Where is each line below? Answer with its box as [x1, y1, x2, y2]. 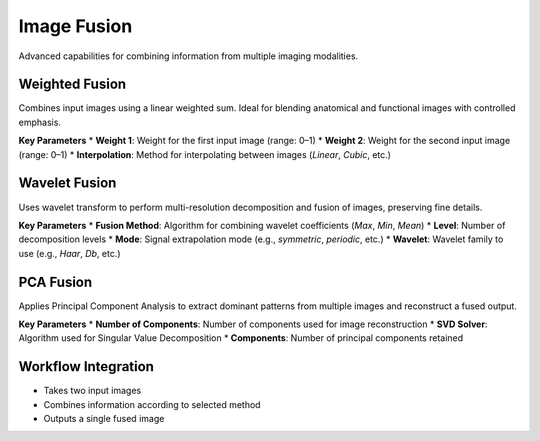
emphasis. [18, 116, 62, 128]
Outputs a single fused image [43, 413, 165, 425]
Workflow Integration [18, 358, 155, 375]
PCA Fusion [18, 273, 93, 290]
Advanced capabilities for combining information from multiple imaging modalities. [18, 50, 359, 62]
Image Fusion [18, 15, 133, 37]
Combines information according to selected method [43, 398, 261, 410]
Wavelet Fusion [18, 175, 117, 192]
